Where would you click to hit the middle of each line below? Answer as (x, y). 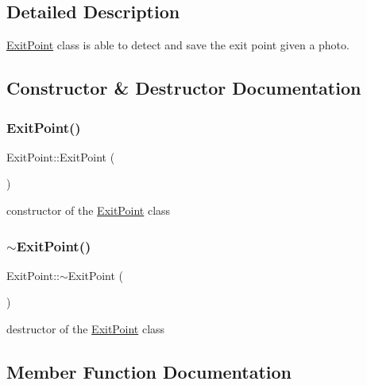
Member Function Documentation (149, 371)
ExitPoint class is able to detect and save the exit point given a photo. (178, 45)
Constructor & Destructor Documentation (184, 88)
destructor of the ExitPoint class (86, 328)
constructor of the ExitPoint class (89, 210)
